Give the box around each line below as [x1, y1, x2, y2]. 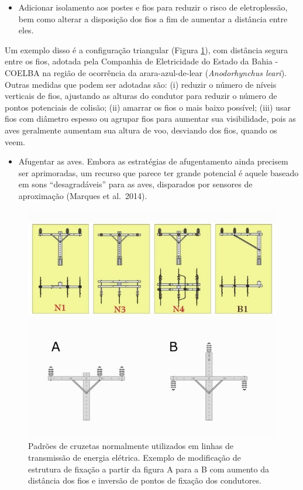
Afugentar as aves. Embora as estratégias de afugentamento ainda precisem [18, 155, 288, 167]
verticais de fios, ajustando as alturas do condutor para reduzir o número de [5, 90, 277, 102]
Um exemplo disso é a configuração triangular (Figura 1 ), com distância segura [5, 43, 288, 56]
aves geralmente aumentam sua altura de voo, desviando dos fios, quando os [5, 124, 277, 136]
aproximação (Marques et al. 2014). [18, 189, 147, 201]
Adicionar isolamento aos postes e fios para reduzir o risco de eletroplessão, [18, 1, 288, 13]
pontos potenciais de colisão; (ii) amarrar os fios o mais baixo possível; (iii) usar [5, 101, 291, 113]
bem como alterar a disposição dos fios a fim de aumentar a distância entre [18, 12, 288, 25]
